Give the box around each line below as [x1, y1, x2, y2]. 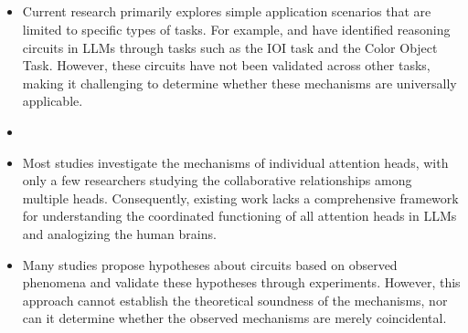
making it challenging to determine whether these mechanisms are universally [22, 73, 457, 92]
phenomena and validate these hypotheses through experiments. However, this [22, 273, 461, 292]
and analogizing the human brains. [22, 224, 217, 243]
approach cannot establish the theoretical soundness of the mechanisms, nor [22, 290, 448, 309]
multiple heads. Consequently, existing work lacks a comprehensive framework [22, 188, 459, 207]
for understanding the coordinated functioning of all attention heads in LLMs [22, 206, 457, 225]
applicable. [22, 91, 83, 110]
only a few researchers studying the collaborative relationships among [22, 171, 412, 190]
